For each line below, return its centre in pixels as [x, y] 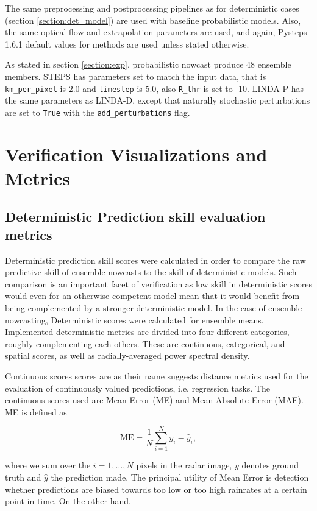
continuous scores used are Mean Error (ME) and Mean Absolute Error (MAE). [154, 400]
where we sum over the [48, 465]
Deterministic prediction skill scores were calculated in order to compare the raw [155, 260]
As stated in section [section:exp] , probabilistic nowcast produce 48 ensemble [148, 64]
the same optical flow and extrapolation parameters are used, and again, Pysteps [156, 32]
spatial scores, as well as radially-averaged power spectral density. [127, 355]
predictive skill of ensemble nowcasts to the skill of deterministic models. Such [151, 272]
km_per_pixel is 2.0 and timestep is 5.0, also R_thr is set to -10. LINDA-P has [154, 88]
